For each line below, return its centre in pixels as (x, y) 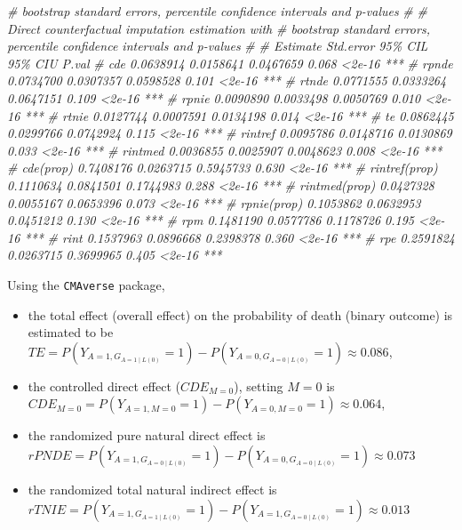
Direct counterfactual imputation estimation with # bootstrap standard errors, (219, 28)
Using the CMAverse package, (86, 284)
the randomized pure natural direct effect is (147, 435)
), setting (259, 385)
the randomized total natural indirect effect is (152, 489)
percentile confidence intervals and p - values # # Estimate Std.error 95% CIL (218, 46)
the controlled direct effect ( (104, 385)
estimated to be (71, 332)
